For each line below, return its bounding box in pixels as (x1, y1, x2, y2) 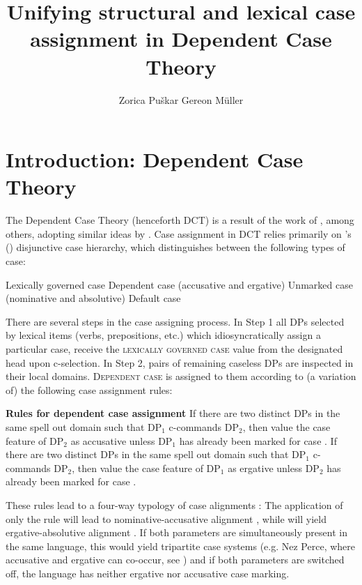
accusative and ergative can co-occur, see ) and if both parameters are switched (6, 552, 345, 567)
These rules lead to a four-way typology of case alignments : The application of (6, 497, 343, 512)
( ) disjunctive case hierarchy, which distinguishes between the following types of (6, 240, 345, 254)
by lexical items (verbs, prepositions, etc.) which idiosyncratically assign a (6, 328, 321, 342)
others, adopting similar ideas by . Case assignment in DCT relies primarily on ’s (6, 226, 352, 241)
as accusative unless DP (70, 433, 173, 448)
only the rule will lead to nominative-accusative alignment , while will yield (6, 511, 326, 526)
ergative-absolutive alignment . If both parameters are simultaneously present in (6, 525, 347, 540)
